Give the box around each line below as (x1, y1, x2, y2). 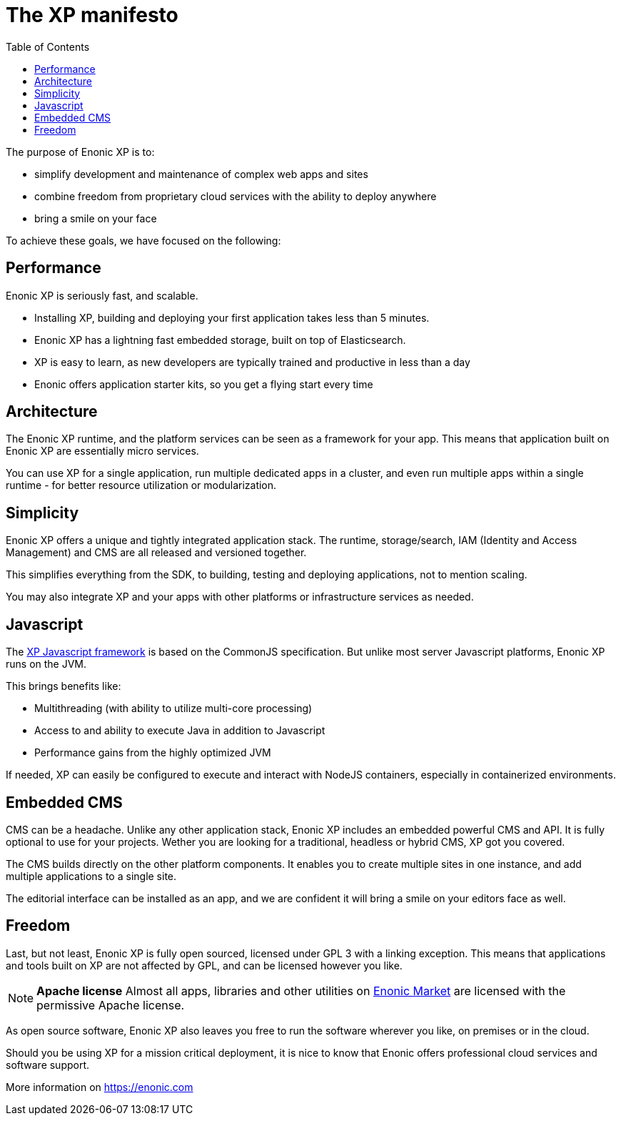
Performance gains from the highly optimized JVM (34, 746, 271, 759)
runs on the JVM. (6, 658, 87, 671)
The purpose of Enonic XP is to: (6, 145, 155, 158)
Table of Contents (6, 40, 90, 53)
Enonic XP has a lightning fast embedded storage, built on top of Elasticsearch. (34, 333, 406, 346)
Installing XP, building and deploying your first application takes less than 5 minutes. (34, 311, 430, 324)
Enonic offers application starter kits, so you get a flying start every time (34, 377, 373, 390)
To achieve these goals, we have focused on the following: (6, 234, 281, 247)
